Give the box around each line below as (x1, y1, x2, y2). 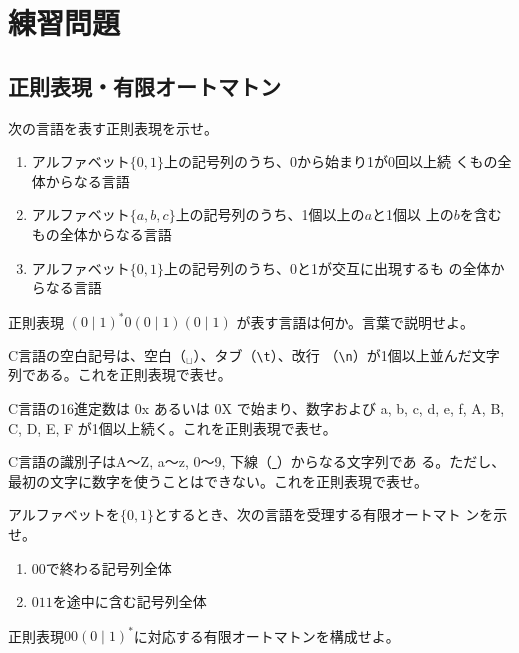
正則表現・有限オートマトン (8, 70, 281, 101)
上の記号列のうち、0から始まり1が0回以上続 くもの (163, 151, 498, 172)
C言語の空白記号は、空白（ (8, 344, 187, 365)
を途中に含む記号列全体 (52, 591, 207, 612)
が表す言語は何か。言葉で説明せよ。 (236, 311, 475, 332)
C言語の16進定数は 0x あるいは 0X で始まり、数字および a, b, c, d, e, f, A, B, (8, 398, 505, 419)
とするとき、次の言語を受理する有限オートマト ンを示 (154, 504, 508, 525)
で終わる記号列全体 (45, 557, 172, 578)
